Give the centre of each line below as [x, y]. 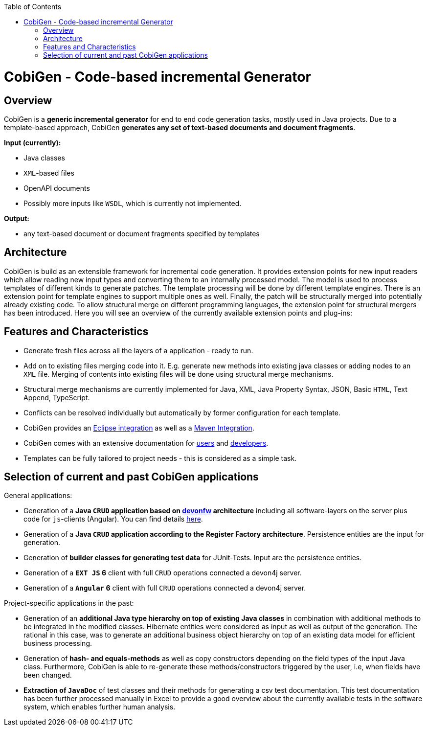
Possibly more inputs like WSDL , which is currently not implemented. [133, 203]
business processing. [58, 643]
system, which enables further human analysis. [100, 707]
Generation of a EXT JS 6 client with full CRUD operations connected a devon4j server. [163, 573]
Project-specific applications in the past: [69, 603]
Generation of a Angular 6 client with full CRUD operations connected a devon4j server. [165, 588]
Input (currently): [33, 142]
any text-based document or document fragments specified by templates [142, 233]
